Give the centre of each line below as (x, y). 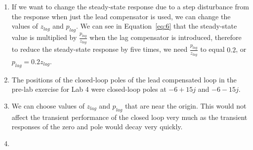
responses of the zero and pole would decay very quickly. (97, 127)
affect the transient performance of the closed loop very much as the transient (129, 117)
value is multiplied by (44, 37)
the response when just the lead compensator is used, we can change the (121, 16)
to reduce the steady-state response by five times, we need (100, 49)
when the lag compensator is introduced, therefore (166, 37)
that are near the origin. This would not (186, 105)
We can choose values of (48, 105)
